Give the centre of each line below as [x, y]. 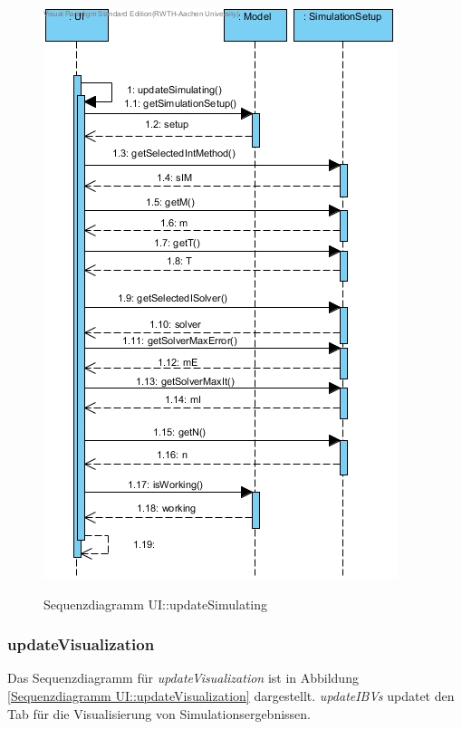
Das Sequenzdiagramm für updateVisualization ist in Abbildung [183, 678]
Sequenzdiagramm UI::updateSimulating [156, 604]
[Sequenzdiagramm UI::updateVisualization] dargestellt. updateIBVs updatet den [231, 695]
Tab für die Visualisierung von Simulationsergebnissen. [159, 713]
